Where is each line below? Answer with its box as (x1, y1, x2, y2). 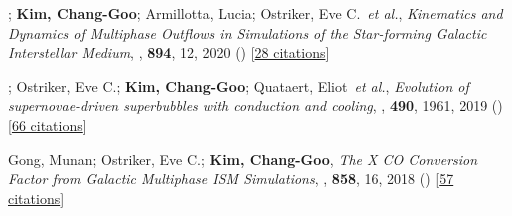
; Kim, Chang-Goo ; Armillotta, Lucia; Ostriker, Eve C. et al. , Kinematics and (8, 3, 503, 23)
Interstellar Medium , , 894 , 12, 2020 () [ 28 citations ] (8, 42, 330, 63)
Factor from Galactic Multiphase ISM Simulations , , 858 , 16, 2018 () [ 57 (8, 168, 454, 189)
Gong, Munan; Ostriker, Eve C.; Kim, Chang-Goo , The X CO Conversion (8, 148, 478, 169)
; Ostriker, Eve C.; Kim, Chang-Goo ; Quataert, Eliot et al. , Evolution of (8, 75, 469, 96)
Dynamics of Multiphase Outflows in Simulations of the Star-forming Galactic (8, 22, 487, 43)
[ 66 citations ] (8, 114, 87, 135)
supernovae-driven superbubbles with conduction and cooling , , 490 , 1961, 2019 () (8, 95, 503, 116)
